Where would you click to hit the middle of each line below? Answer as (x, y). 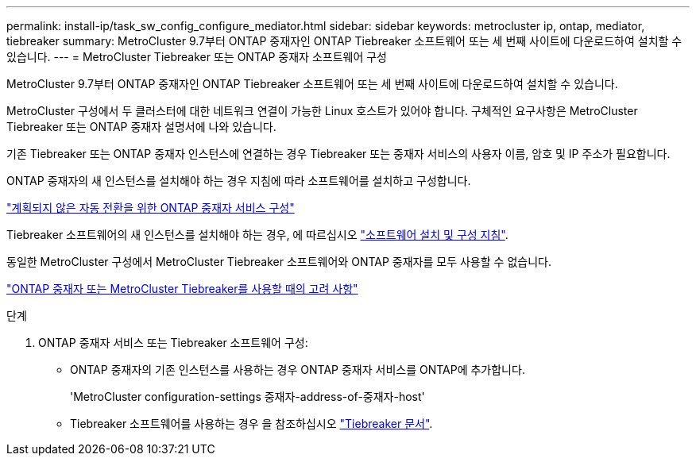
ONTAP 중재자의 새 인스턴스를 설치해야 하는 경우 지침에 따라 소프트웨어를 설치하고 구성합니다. (239, 181)
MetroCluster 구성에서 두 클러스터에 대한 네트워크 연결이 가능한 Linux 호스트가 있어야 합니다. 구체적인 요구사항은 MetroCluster (322, 111)
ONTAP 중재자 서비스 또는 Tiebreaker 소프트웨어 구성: (173, 343)
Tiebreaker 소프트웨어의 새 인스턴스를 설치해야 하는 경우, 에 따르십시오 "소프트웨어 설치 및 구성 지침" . (257, 235)
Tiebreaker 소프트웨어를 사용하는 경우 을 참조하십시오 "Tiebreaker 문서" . (251, 423)
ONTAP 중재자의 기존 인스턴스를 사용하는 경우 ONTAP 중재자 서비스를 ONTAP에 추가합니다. (298, 370)
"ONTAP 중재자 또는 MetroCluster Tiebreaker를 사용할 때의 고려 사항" (182, 289)
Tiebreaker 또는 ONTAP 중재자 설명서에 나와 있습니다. (141, 127)
